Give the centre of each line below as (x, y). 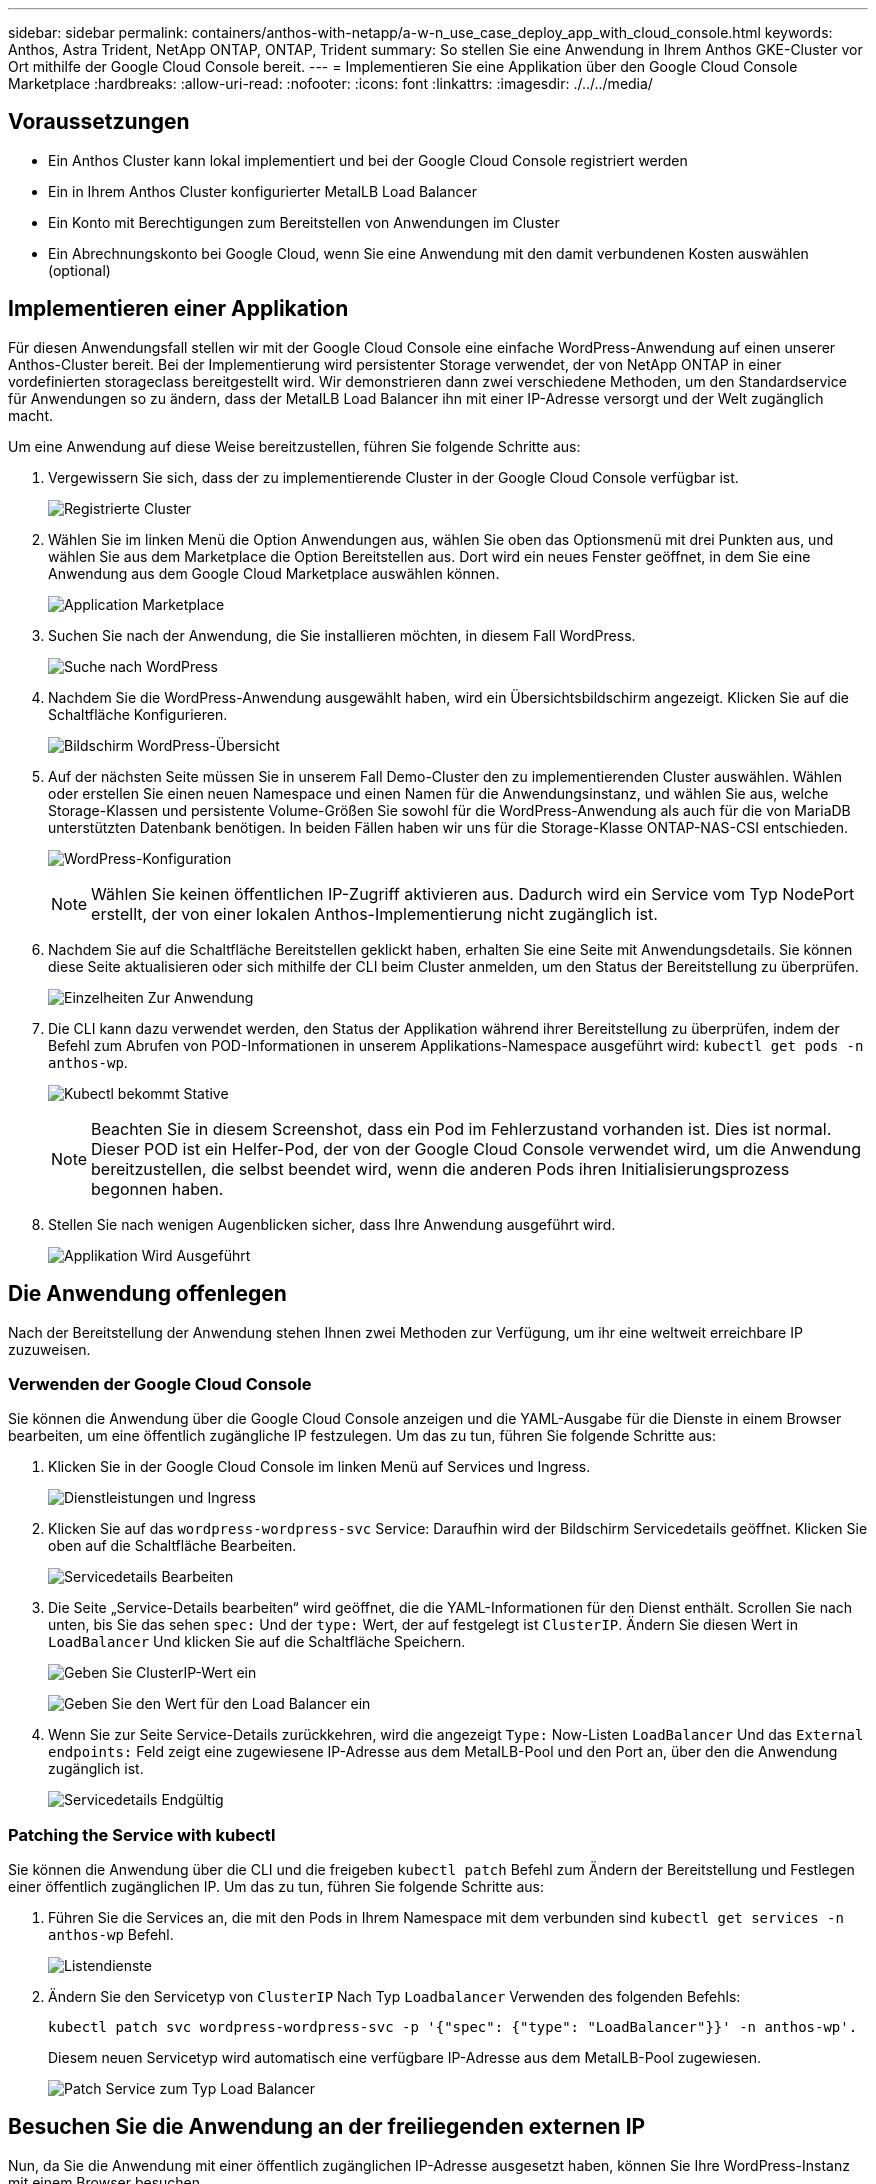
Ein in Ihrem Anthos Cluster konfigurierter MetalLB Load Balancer (262, 191)
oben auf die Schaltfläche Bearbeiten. (172, 1546)
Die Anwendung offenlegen (147, 1294)
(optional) (79, 270)
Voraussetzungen (99, 122)
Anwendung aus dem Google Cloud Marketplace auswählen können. (274, 573)
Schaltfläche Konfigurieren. (138, 714)
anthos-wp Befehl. (111, 1935)
